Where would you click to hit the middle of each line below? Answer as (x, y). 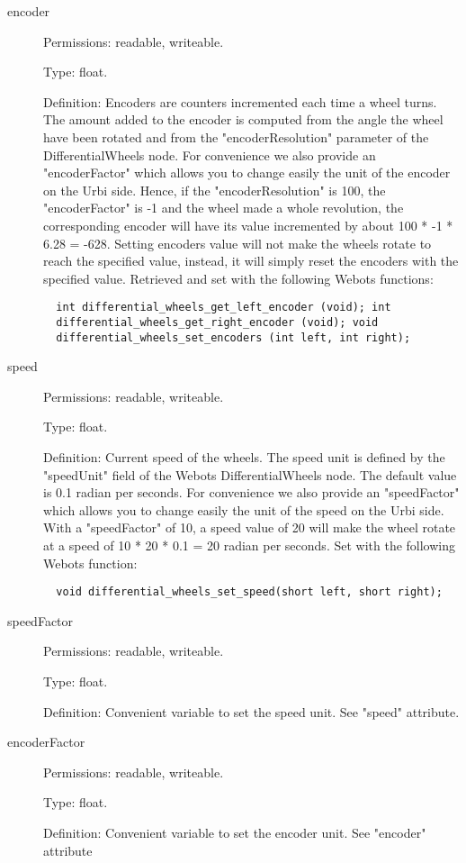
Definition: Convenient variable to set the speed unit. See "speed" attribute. (251, 711)
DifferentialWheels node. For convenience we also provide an (210, 154)
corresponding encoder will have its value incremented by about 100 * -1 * (248, 225)
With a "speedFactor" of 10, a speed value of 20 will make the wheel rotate (250, 527)
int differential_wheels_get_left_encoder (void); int (224, 308)
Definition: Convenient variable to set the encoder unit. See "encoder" (235, 833)
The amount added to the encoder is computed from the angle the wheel (243, 119)
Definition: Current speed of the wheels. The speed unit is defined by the (244, 457)
